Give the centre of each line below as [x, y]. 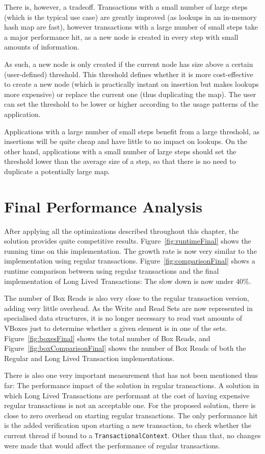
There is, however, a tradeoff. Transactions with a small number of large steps [126, 7]
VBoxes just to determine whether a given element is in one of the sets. [116, 328]
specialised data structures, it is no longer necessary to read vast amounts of [123, 318]
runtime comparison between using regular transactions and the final [112, 271]
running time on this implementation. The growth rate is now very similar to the [130, 250]
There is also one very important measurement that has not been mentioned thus [131, 375]
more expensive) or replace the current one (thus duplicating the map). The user [130, 94]
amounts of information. [42, 47]
